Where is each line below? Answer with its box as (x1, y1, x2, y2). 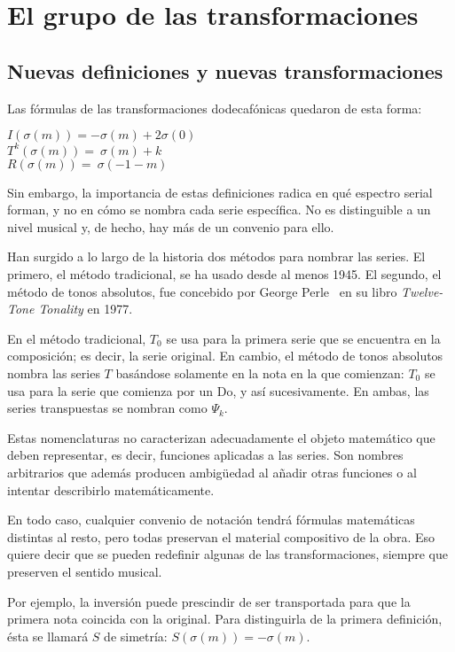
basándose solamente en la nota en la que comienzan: (115, 364, 404, 383)
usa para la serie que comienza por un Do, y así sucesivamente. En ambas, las (7, 381, 429, 400)
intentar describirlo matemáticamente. (7, 480, 215, 499)
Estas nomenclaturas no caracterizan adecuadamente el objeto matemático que (7, 428, 435, 446)
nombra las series (7, 364, 100, 383)
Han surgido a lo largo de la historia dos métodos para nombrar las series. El (7, 247, 426, 266)
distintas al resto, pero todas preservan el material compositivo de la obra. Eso (7, 527, 435, 546)
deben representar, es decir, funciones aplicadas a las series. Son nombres (7, 446, 404, 464)
